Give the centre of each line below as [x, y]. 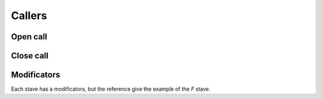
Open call [29, 37]
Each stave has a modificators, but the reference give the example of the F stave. [111, 89]
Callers [29, 16]
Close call [30, 56]
